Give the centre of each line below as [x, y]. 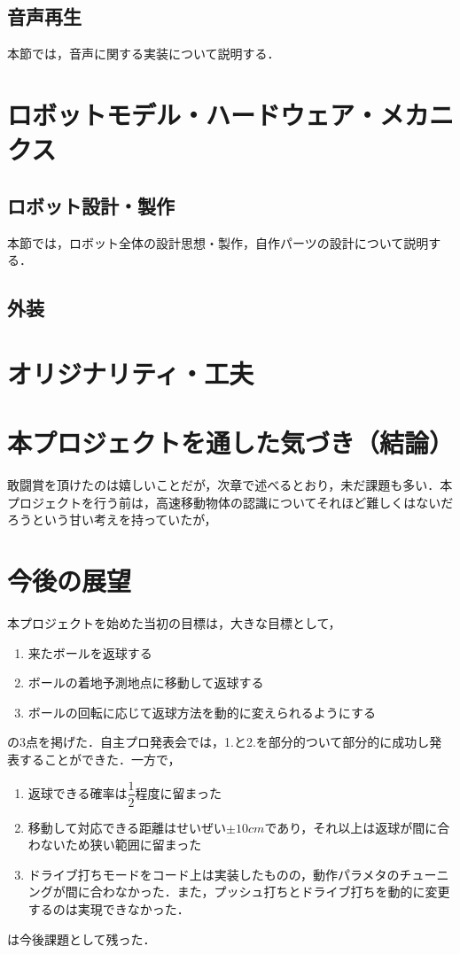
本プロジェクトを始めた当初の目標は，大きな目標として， [174, 622]
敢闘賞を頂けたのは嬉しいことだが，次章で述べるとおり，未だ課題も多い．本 [230, 485]
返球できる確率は [78, 792]
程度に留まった [178, 792]
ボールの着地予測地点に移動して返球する [146, 683]
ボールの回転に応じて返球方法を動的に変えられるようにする [202, 712]
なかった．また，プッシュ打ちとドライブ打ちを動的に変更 [282, 892]
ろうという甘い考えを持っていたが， [112, 520]
